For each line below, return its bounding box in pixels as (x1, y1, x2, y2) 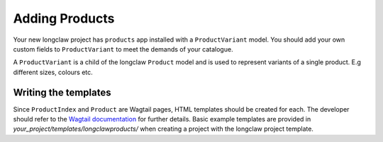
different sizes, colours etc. (13, 68, 94, 76)
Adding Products (13, 11, 115, 26)
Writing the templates (13, 86, 111, 98)
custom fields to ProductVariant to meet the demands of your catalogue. (13, 45, 233, 53)
